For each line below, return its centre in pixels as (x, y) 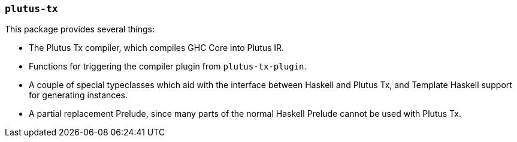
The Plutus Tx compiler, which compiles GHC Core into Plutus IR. (157, 48)
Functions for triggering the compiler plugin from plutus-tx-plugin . (168, 67)
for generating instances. (78, 95)
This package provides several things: (80, 29)
